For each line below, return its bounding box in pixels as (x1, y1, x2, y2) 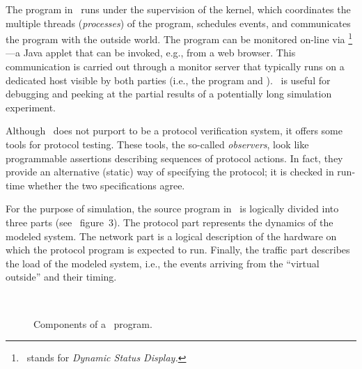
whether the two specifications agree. (27, 178, 185, 192)
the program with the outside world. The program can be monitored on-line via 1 (6, 30, 353, 46)
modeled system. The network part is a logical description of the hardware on (6, 228, 337, 243)
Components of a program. (33, 316, 152, 331)
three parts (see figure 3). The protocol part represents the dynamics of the (6, 214, 333, 229)
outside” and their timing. (6, 269, 117, 284)
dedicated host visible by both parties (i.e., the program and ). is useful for (6, 72, 331, 87)
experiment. (6, 100, 56, 114)
